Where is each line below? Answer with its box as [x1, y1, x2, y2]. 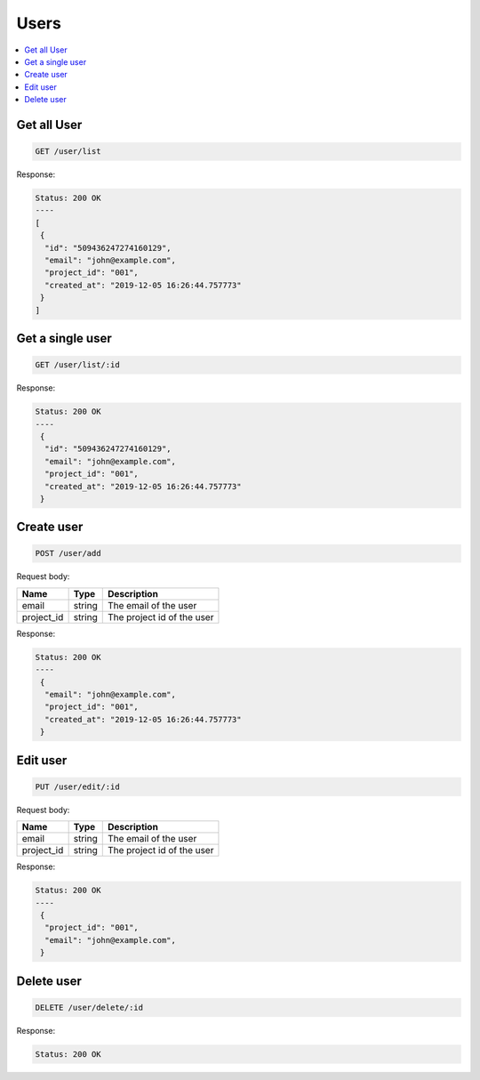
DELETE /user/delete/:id [35, 1002, 144, 1012]
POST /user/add [35, 548, 101, 559]
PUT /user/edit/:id [35, 781, 120, 792]
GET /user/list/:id [35, 360, 120, 370]
